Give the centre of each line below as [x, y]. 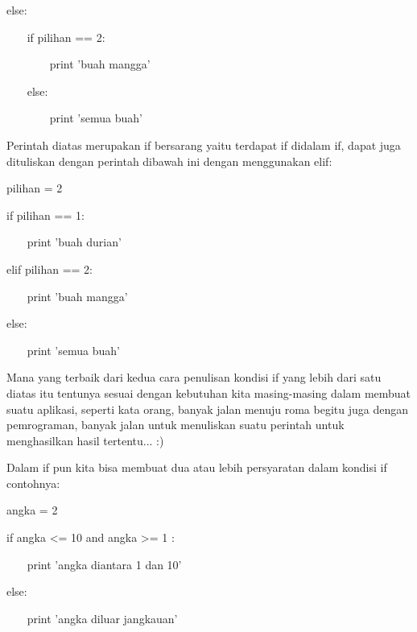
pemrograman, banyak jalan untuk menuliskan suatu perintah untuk [175, 425]
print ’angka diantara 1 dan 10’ [104, 564]
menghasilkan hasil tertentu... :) [85, 440]
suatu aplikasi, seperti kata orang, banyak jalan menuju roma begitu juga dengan [207, 409]
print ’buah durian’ [74, 242]
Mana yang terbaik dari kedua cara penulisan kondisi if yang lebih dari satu [194, 377]
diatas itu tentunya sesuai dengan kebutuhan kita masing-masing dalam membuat [209, 392]
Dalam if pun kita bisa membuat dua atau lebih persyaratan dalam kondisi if [197, 467]
